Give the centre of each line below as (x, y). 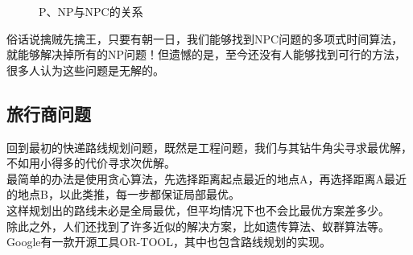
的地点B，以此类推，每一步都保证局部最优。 (123, 194)
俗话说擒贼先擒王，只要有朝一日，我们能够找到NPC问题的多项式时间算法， (205, 38)
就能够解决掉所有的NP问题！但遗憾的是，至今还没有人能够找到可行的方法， (206, 54)
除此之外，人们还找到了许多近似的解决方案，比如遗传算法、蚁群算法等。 (198, 226)
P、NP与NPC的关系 (91, 11)
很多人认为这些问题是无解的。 (85, 70)
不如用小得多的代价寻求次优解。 (91, 163)
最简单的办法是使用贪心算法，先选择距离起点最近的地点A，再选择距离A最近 (206, 178)
